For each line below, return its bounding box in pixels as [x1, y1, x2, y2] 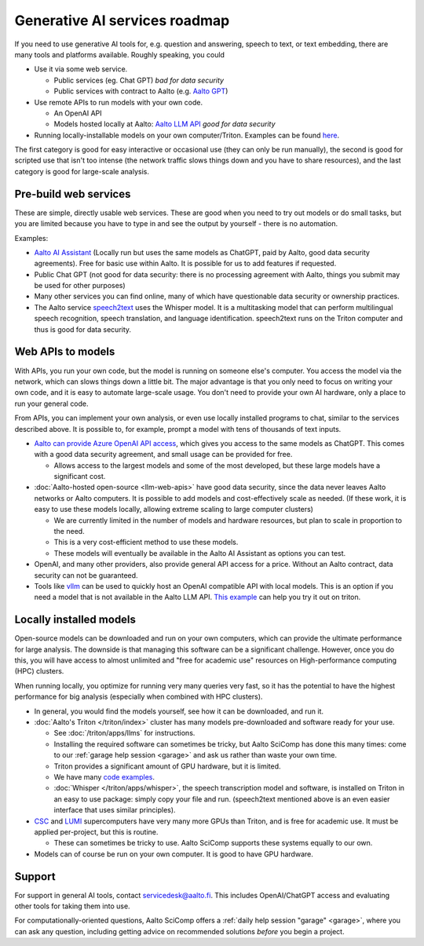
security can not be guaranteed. [34, 570, 138, 580]
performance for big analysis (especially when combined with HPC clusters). [14, 692, 263, 702]
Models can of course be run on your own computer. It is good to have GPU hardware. [34, 849, 313, 859]
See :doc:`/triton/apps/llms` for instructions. [53, 729, 196, 738]
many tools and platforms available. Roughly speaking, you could [14, 49, 225, 59]
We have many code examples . [53, 772, 155, 781]
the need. [53, 527, 86, 536]
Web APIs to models [14, 345, 115, 359]
